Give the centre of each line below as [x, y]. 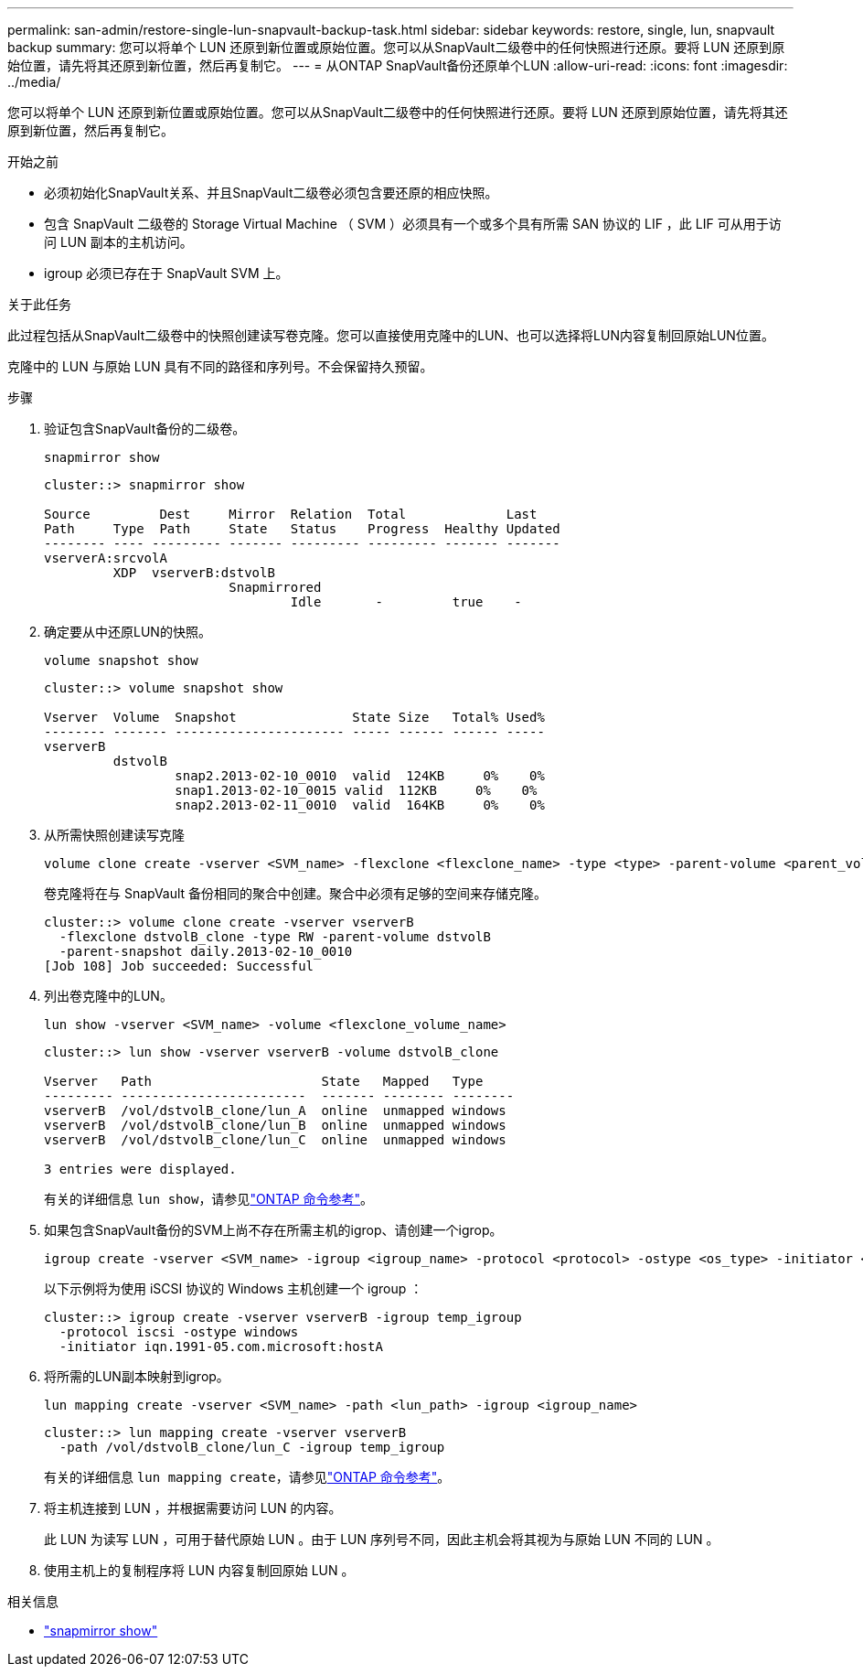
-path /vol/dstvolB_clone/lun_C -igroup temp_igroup [252, 1447]
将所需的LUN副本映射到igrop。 [137, 1376]
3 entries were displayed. [140, 1169]
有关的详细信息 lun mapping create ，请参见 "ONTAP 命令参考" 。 [247, 1477]
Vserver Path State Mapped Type [264, 1081]
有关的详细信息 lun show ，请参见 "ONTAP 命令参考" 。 [209, 1199]
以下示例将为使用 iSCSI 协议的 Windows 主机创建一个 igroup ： [234, 1288]
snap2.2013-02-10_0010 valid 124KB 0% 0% [360, 776]
